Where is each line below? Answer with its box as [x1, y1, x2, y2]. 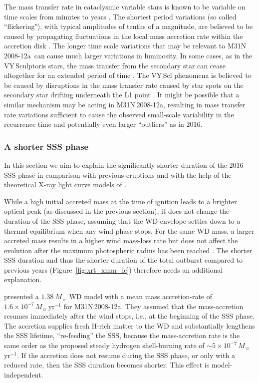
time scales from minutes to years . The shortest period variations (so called [4, 11, 237, 21]
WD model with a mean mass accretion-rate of [69, 291, 213, 302]
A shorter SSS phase [4, 140, 89, 152]
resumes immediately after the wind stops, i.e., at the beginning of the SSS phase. [4, 311, 255, 321]
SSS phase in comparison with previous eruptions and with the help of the [4, 169, 232, 180]
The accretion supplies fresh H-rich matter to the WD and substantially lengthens [4, 320, 255, 331]
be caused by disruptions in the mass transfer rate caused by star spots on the [4, 79, 244, 90]
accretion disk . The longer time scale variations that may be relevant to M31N [4, 40, 247, 51]
